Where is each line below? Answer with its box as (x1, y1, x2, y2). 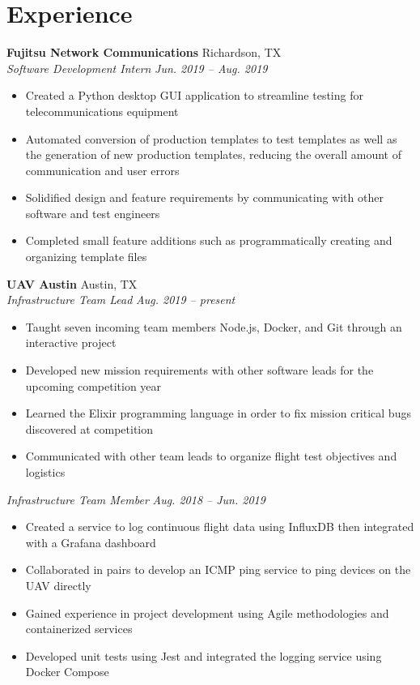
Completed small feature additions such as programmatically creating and (25, 232, 392, 249)
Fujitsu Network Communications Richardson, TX (6, 44, 282, 61)
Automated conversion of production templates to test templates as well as (25, 130, 397, 147)
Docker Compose (25, 663, 109, 680)
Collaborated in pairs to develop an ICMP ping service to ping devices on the (25, 561, 411, 578)
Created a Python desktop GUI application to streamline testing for (25, 87, 363, 104)
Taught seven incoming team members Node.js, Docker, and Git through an (25, 318, 402, 335)
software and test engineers (25, 204, 160, 221)
